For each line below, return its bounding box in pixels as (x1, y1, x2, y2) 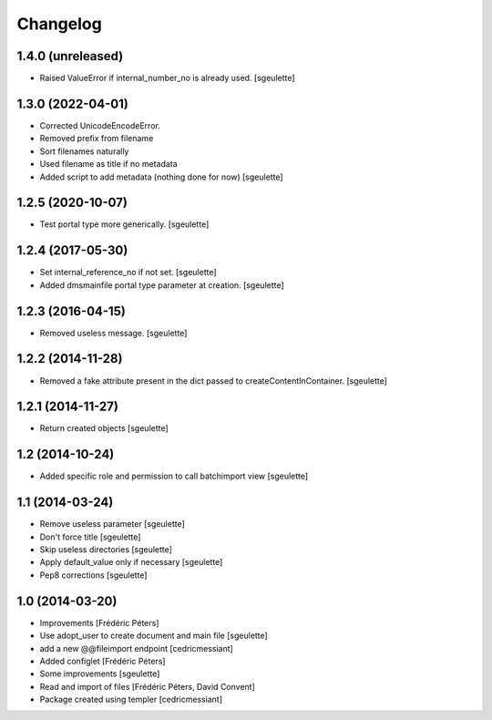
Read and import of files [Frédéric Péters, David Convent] (39, 681, 255, 692)
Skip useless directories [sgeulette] (39, 544, 173, 555)
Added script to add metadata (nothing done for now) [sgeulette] (39, 171, 283, 182)
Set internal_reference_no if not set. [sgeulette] (39, 267, 218, 278)
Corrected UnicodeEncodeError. (39, 119, 161, 131)
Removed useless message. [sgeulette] (39, 327, 188, 338)
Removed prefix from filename (39, 133, 154, 144)
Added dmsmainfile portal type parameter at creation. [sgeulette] (39, 279, 284, 291)
